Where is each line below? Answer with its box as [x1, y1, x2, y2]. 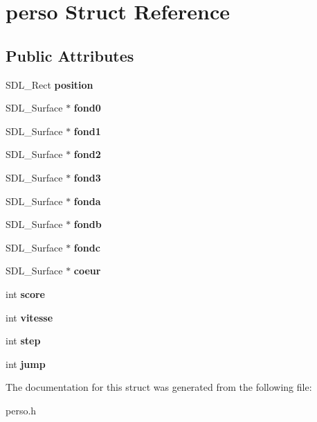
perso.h [6, 403, 37, 417]
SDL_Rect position [6, 77, 93, 91]
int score [6, 286, 45, 301]
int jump [6, 356, 46, 371]
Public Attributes [6, 44, 134, 66]
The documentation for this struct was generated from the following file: [6, 380, 312, 394]
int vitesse [6, 310, 53, 324]
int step [6, 333, 41, 348]
